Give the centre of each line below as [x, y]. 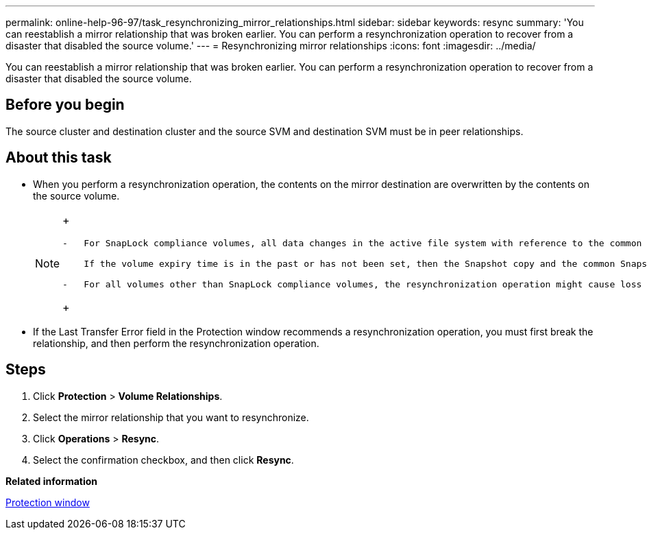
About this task [59, 158]
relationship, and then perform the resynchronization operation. [176, 343]
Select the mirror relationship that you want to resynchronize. [171, 417]
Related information [52, 481]
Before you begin [65, 105]
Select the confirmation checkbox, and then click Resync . [163, 460]
